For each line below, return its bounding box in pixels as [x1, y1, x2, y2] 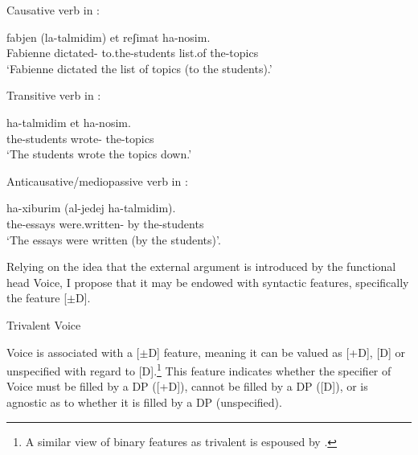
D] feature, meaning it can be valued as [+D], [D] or [148, 343, 406, 360]
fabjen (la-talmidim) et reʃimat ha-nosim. [6, 28, 211, 45]
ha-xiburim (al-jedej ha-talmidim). [6, 199, 176, 216]
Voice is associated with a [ [6, 343, 140, 360]
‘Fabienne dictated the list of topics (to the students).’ [6, 59, 273, 76]
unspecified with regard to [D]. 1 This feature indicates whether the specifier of [6, 360, 391, 379]
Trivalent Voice [6, 316, 81, 333]
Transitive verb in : [6, 87, 101, 104]
